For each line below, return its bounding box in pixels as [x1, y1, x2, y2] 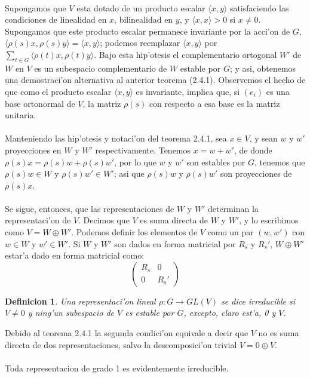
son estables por [186, 155, 245, 168]
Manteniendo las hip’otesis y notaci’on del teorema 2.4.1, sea [5, 132, 227, 145]
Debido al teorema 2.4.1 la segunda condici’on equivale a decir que [5, 327, 248, 339]
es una [266, 85, 290, 97]
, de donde [234, 143, 272, 156]
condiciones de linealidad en [5, 13, 107, 26]
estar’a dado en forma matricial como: [5, 249, 145, 262]
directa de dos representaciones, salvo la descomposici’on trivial [5, 338, 237, 351]
